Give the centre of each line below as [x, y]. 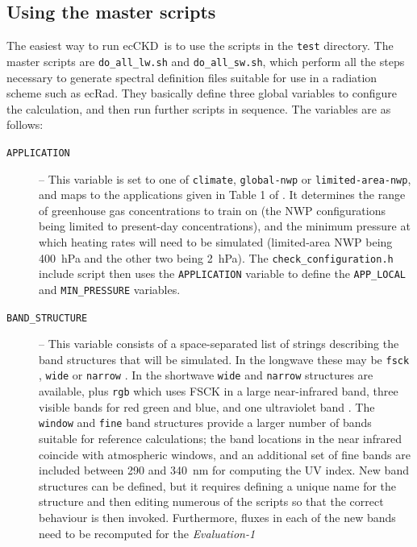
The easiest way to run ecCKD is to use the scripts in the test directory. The [200, 46]
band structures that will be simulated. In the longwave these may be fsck [224, 359]
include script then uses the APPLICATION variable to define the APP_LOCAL [222, 273]
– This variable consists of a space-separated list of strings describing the [219, 344]
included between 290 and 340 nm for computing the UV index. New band [224, 470]
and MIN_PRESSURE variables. [110, 289]
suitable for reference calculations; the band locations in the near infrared [221, 439]
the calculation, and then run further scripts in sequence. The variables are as [199, 108]
